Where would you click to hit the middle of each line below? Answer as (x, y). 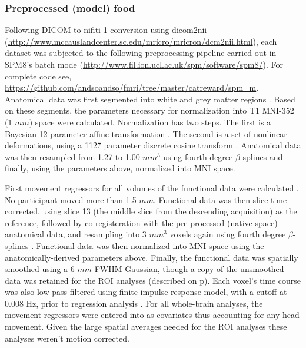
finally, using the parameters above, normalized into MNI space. (120, 168)
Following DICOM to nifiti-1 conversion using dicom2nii (106, 30)
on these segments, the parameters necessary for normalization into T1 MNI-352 (149, 110)
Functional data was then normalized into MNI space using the (150, 245)
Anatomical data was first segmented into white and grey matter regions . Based (150, 99)
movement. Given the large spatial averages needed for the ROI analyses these (146, 327)
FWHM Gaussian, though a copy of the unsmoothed (189, 269)
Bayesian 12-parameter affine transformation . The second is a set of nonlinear (146, 133)
